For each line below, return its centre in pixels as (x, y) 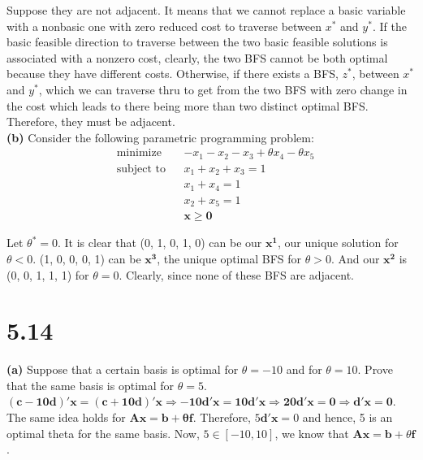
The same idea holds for (66, 417)
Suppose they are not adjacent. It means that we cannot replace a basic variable (206, 10)
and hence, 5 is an (347, 417)
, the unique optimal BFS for (229, 258)
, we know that (312, 433)
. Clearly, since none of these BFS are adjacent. (236, 274)
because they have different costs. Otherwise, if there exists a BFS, (173, 74)
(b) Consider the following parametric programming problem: (160, 137)
